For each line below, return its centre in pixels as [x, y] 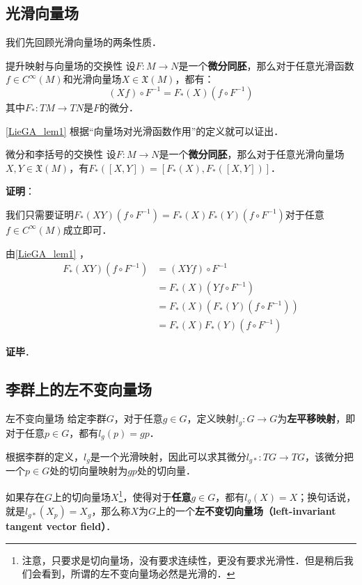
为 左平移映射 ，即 [316, 418]
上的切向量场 [82, 496]
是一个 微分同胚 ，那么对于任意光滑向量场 [252, 154]
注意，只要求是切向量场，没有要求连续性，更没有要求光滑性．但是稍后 [183, 560]
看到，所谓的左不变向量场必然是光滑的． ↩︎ [138, 574]
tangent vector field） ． [61, 526]
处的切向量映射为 [89, 471]
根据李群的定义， [45, 456]
